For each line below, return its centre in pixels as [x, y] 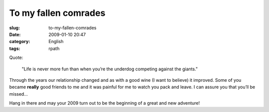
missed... [19, 94]
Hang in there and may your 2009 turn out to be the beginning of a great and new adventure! [105, 103]
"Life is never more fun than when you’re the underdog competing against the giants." [110, 69]
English [56, 42]
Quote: [16, 57]
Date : [15, 34]
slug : [14, 28]
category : [20, 42]
